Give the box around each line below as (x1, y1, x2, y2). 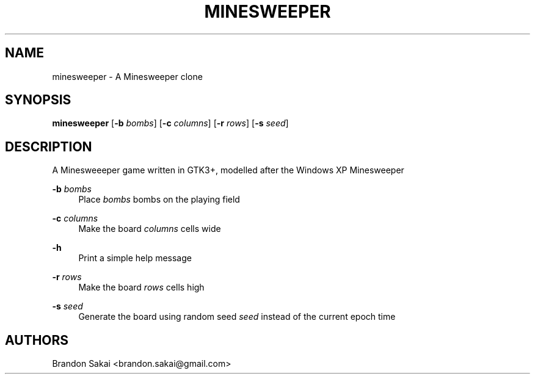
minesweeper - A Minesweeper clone (52, 71, 203, 82)
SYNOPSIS (5, 92, 71, 108)
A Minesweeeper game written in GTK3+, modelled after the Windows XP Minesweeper (52, 165, 404, 176)
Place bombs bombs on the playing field (78, 194, 240, 205)
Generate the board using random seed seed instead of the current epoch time (78, 311, 396, 322)
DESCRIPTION (5, 139, 92, 154)
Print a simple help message (78, 253, 192, 264)
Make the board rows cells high (78, 282, 205, 293)
